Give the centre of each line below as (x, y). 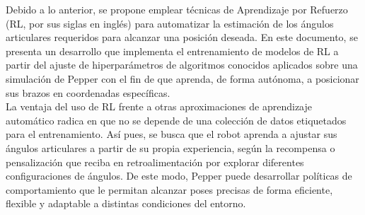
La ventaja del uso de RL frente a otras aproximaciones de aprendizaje (159, 106)
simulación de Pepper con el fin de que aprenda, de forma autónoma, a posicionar (182, 78)
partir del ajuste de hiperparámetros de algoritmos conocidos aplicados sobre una (182, 65)
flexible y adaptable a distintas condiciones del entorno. (126, 203)
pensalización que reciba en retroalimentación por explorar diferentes (155, 162)
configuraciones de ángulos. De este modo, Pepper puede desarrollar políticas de (179, 176)
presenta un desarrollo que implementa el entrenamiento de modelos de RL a (172, 51)
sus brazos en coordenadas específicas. (88, 92)
